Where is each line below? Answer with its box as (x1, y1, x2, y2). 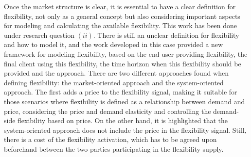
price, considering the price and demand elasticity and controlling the (4, 106, 211, 116)
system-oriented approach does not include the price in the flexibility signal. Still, (4, 125, 247, 135)
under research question (4, 30, 74, 40)
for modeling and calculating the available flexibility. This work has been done (4, 20, 237, 31)
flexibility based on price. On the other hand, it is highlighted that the (18, 115, 228, 126)
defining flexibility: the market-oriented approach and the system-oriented (4, 77, 224, 87)
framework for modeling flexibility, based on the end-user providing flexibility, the (4, 48, 248, 59)
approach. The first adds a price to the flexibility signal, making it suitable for (4, 87, 237, 97)
